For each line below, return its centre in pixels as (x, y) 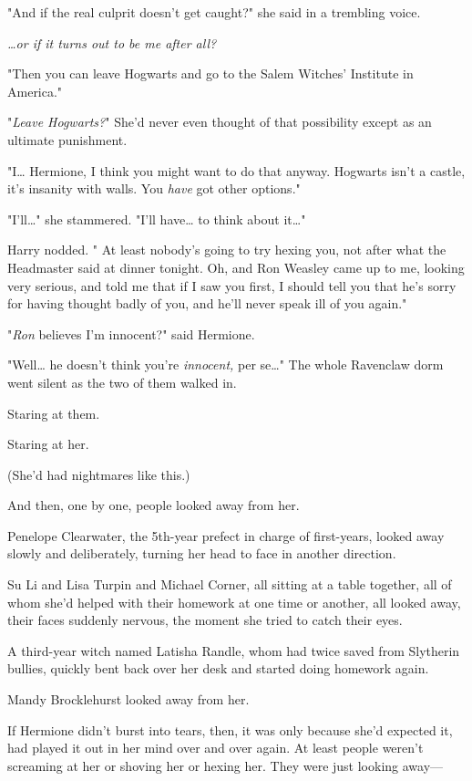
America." (35, 91)
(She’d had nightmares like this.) (99, 474)
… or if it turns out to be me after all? (112, 42)
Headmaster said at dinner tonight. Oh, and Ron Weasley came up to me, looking (236, 267)
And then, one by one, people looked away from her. (154, 505)
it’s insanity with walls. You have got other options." (154, 188)
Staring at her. (48, 444)
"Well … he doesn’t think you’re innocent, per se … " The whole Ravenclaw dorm (226, 364)
